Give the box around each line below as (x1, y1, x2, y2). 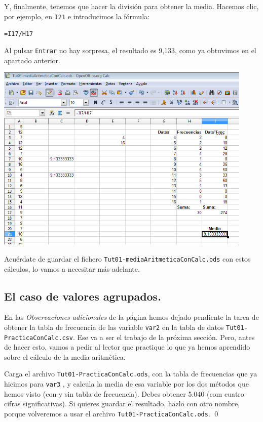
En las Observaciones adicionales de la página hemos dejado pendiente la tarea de (4, 312, 259, 322)
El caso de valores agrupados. (4, 288, 161, 304)
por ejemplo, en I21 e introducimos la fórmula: (4, 11, 149, 21)
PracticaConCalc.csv (4, 334, 73, 342)
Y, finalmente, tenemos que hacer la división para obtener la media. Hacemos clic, (4, 1, 259, 11)
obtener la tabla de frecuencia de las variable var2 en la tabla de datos (4, 321, 224, 332)
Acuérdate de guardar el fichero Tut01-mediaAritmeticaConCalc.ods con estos (4, 253, 251, 264)
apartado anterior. (4, 55, 60, 65)
